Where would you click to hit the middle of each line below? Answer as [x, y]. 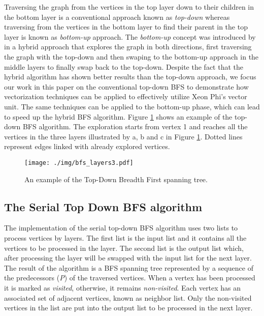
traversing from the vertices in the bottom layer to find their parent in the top [126, 27]
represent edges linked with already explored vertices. [87, 146]
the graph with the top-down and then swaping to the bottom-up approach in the [131, 56]
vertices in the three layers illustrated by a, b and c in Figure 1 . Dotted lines [123, 136]
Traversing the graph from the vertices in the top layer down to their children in [129, 7]
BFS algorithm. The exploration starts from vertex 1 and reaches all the [135, 126]
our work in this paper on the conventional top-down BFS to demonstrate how [126, 86]
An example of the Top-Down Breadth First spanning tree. [116, 179]
